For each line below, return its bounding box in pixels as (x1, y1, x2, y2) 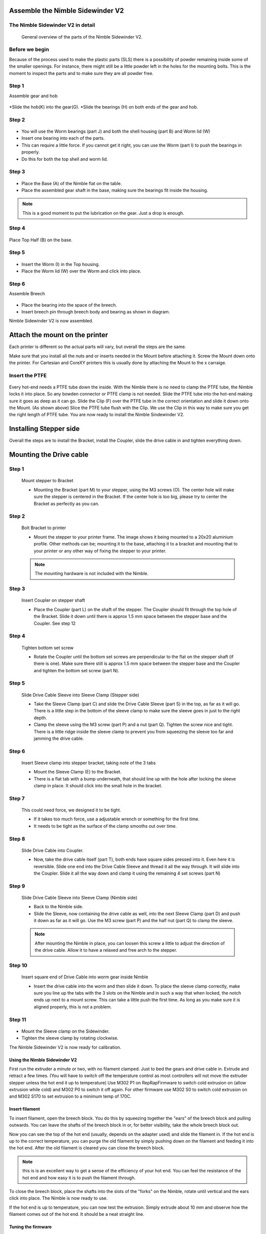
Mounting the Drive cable (9, 451, 89, 459)
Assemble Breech (9, 291, 45, 297)
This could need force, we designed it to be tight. (21, 807, 122, 813)
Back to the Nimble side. (33, 904, 84, 910)
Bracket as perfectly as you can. (33, 501, 100, 506)
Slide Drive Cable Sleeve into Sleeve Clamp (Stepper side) (21, 692, 139, 698)
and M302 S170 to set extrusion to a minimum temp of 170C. (9, 1093, 132, 1099)
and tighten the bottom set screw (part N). (33, 667, 120, 673)
